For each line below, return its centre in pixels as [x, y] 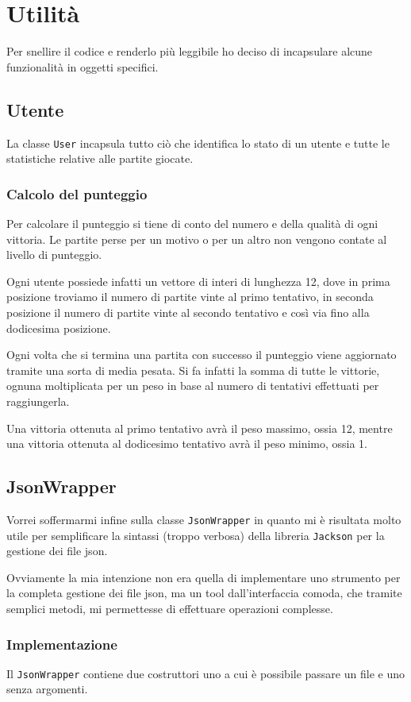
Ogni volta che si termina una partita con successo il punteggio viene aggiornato [202, 355]
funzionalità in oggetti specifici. [83, 66]
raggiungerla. [38, 401]
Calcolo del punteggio [77, 193]
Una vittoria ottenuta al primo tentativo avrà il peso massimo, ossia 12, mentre [200, 428]
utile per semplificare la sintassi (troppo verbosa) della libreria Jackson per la [196, 535]
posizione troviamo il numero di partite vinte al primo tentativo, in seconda [190, 297]
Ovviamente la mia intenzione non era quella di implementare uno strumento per [204, 577]
